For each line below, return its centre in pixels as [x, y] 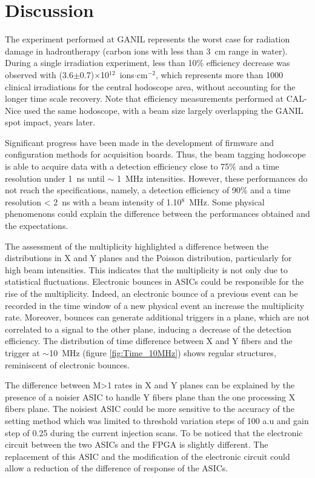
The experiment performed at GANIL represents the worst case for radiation [148, 39]
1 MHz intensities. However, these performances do [212, 178]
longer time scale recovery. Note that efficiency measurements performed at [144, 98]
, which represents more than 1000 [219, 74]
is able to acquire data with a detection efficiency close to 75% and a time [142, 166]
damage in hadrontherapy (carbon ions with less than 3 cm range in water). [146, 51]
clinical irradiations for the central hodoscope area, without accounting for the [150, 86]
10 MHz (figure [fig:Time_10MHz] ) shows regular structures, [163, 352]
